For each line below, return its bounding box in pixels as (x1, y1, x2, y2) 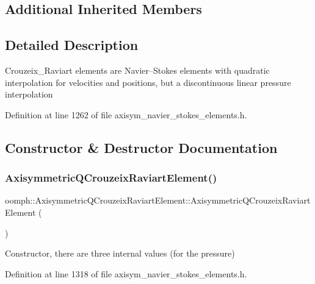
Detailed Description (5, 35, 139, 54)
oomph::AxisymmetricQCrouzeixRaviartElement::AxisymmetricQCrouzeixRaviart (5, 194, 311, 207)
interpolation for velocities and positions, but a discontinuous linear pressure (5, 76, 291, 88)
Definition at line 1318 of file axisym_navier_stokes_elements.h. (5, 267, 247, 280)
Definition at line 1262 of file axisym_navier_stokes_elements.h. (5, 108, 247, 121)
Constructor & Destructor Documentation (5, 138, 278, 157)
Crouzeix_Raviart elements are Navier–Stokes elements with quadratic (5, 63, 270, 76)
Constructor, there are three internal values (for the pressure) (5, 247, 235, 260)
